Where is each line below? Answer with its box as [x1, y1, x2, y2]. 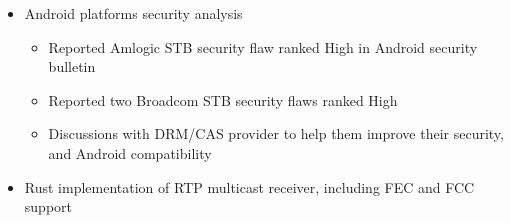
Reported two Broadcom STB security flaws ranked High [48, 89, 398, 110]
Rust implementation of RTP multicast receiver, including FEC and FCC [24, 176, 475, 197]
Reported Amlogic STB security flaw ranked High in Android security [48, 36, 478, 57]
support [24, 196, 72, 217]
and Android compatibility [48, 142, 212, 163]
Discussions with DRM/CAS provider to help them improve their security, [48, 123, 504, 144]
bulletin [48, 56, 96, 77]
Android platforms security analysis [24, 3, 243, 23]
